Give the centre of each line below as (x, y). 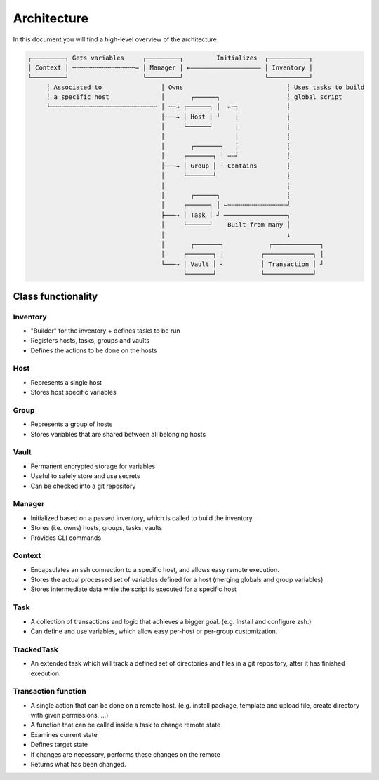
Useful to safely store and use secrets (85, 476)
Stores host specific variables (73, 392)
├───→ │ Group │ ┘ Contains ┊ (226, 166)
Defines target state (59, 745)
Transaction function (50, 692)
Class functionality (55, 296)
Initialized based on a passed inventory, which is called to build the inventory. (142, 518)
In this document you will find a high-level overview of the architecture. (116, 39)
